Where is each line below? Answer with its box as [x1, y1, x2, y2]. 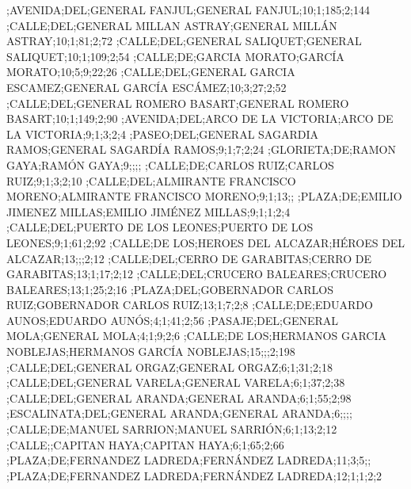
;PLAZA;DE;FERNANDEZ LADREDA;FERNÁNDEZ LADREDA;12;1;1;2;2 [6, 467, 382, 483]
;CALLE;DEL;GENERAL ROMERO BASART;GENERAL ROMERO [6, 94, 349, 111]
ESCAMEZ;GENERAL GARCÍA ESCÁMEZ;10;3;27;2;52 [6, 78, 287, 95]
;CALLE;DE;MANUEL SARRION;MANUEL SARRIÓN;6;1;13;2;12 [6, 421, 337, 437]
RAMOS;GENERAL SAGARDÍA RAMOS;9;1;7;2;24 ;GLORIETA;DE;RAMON [6, 141, 396, 158]
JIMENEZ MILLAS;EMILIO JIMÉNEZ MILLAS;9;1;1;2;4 [6, 203, 291, 220]
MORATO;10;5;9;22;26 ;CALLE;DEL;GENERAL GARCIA [6, 63, 295, 80]
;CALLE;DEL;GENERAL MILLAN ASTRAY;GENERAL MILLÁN [6, 17, 337, 33]
